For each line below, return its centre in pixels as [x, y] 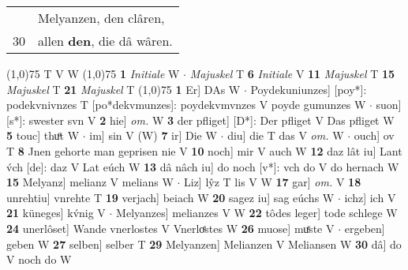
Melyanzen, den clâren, [101, 18]
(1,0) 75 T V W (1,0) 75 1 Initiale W [93, 73]
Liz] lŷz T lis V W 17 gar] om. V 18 [273, 182]
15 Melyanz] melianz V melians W [90, 182]
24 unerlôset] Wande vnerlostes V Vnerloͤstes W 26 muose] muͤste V [170, 228]
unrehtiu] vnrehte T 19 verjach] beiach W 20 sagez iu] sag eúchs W [170, 197]
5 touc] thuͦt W [43, 135]
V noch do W [39, 259]
